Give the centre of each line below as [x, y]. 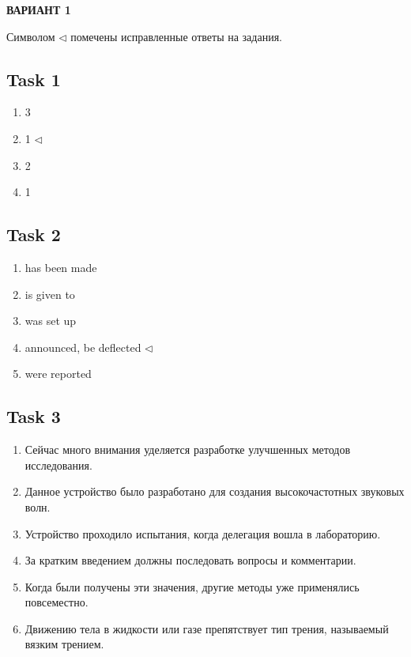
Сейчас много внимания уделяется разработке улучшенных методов [188, 449]
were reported [58, 374]
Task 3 [34, 416]
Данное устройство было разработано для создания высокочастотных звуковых [215, 491]
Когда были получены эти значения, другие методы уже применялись [192, 586]
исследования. [58, 464]
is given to [50, 294]
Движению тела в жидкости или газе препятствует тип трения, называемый [207, 628]
